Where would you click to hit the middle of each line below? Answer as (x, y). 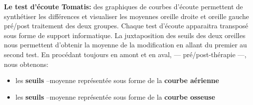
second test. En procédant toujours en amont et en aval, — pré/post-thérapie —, (125, 54)
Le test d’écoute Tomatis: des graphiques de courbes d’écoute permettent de (124, 6)
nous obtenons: (26, 64)
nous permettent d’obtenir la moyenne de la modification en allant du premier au (126, 45)
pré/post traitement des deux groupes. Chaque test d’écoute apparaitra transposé (126, 26)
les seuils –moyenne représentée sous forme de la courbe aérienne (117, 80)
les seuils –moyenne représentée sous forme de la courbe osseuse (115, 96)
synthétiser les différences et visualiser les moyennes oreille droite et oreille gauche (126, 16)
